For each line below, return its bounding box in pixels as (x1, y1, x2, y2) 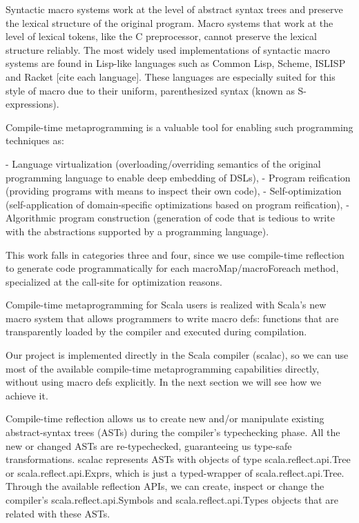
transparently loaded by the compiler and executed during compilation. (6, 324, 307, 339)
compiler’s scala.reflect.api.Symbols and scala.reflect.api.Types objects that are (6, 493, 339, 506)
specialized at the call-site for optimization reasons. (6, 274, 222, 288)
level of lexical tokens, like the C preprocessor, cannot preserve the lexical (6, 29, 317, 43)
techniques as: (6, 133, 64, 148)
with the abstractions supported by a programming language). (6, 224, 269, 238)
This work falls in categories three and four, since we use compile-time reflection (6, 247, 345, 261)
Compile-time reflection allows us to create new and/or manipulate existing (6, 411, 324, 426)
